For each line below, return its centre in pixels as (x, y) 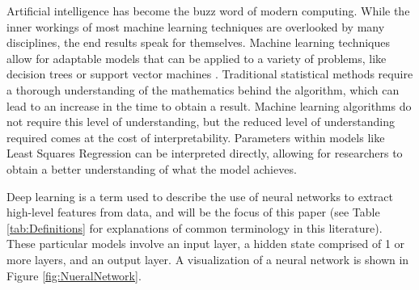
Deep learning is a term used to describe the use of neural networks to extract (200, 196)
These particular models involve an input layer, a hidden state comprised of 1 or (206, 244)
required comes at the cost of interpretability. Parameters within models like (196, 137)
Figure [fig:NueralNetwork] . (74, 275)
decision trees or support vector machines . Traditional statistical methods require (210, 74)
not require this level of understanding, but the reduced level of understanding (201, 122)
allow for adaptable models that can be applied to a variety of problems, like (197, 58)
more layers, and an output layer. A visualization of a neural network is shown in (208, 259)
